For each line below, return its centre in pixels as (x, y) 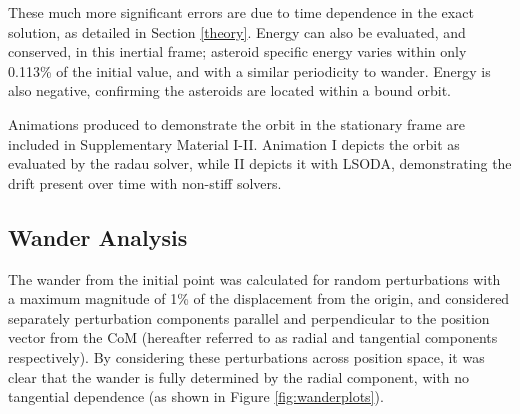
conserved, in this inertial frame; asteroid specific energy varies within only (237, 51)
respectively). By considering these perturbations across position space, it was (246, 356)
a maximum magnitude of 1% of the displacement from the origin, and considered (259, 298)
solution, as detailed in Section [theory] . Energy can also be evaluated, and (237, 31)
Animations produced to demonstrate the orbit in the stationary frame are (237, 123)
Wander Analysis (98, 236)
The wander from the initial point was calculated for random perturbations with (254, 278)
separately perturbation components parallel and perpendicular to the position (249, 317)
